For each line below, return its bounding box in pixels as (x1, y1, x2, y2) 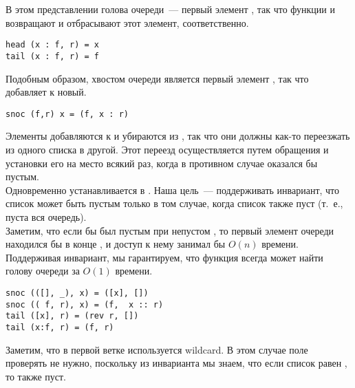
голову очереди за (6, 263, 80, 278)
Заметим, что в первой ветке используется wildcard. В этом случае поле (6, 342, 308, 356)
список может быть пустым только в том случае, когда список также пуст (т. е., (6, 196, 343, 211)
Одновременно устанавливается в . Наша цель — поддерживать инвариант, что (6, 182, 340, 197)
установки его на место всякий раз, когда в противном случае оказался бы (6, 155, 318, 170)
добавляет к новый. (6, 85, 87, 99)
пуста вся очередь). (6, 209, 87, 224)
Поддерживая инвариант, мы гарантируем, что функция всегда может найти (6, 250, 323, 264)
